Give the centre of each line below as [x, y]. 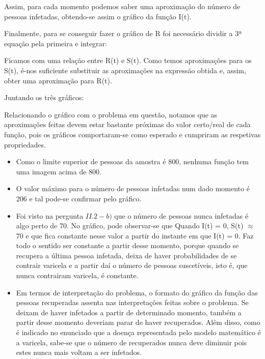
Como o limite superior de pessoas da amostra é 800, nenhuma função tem [132, 161]
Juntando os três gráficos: [44, 97]
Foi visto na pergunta [50, 215]
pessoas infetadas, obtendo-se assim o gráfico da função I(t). [98, 16]
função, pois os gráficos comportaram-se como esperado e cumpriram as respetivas [132, 134]
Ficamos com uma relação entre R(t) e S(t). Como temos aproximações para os [128, 60]
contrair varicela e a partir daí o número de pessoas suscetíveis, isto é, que [132, 265]
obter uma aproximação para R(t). [58, 80]
